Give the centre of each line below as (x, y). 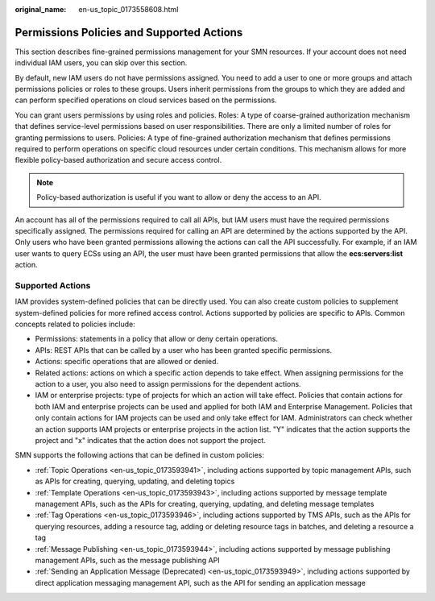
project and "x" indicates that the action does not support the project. (150, 440)
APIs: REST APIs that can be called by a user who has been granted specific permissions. (184, 350)
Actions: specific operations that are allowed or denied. (127, 362)
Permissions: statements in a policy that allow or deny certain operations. (156, 339)
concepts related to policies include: (75, 324)
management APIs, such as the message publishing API (128, 560)
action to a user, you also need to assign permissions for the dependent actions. (168, 384)
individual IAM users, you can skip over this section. (101, 63)
